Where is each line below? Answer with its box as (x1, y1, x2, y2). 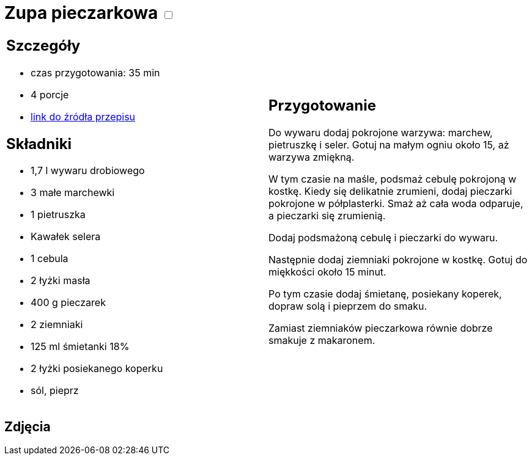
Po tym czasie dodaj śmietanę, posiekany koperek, (268, 288, 502, 301)
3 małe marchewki (31, 186, 115, 199)
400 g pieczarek (31, 296, 106, 309)
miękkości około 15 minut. (268, 266, 386, 279)
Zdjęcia (4, 418, 51, 434)
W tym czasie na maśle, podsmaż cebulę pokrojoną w (268, 173, 517, 186)
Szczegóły (6, 36, 81, 54)
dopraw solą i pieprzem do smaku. (268, 300, 427, 313)
